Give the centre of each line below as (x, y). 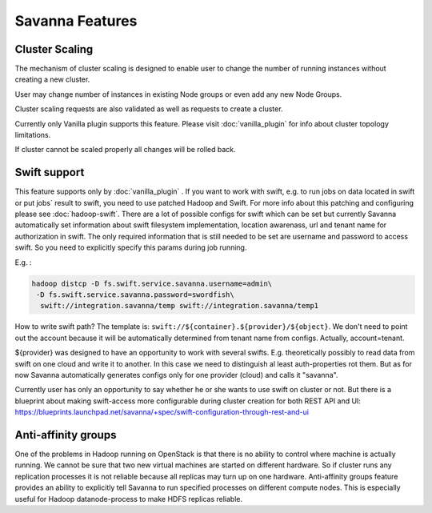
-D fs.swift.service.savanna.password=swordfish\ (136, 295)
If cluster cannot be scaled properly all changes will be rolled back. (125, 150)
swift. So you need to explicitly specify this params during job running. (131, 247)
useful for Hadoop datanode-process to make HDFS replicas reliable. (129, 499)
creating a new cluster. (52, 79)
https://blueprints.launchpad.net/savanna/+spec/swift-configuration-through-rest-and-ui (162, 412)
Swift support (50, 172)
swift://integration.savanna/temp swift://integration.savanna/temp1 (180, 306)
